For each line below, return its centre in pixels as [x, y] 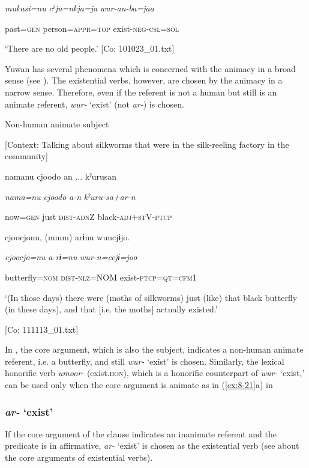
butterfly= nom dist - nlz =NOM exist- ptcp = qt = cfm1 [101, 277]
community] [26, 156]
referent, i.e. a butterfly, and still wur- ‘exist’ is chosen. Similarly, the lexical [145, 361]
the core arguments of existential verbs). [79, 457]
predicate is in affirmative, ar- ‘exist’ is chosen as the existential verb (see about [152, 445]
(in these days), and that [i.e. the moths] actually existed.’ [111, 309]
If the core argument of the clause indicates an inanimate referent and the [141, 433]
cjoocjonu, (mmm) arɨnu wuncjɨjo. [67, 236]
